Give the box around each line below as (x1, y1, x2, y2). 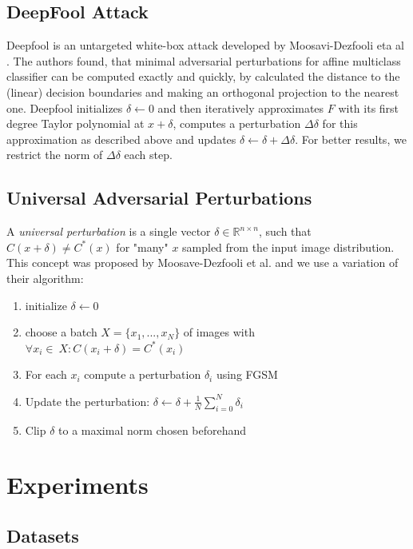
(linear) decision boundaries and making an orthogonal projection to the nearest (6, 83, 399, 100)
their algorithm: (6, 269, 84, 286)
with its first (338, 99, 399, 116)
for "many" (116, 238, 169, 255)
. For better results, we (295, 130, 407, 147)
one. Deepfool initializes (6, 99, 123, 116)
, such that (259, 223, 312, 240)
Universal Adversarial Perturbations (6, 185, 312, 210)
